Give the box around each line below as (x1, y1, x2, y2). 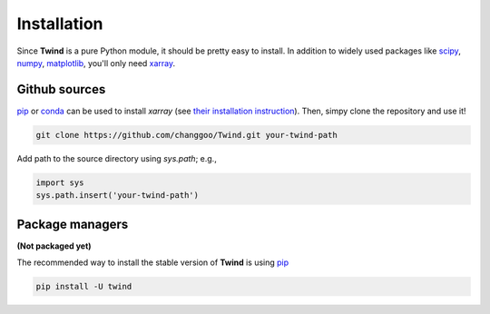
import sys (35, 177, 84, 188)
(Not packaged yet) (16, 240, 92, 251)
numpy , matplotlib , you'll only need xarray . (16, 57, 176, 68)
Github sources (16, 82, 106, 97)
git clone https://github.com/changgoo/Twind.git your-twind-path (35, 130, 338, 140)
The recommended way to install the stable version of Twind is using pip (16, 257, 289, 268)
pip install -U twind (35, 281, 132, 292)
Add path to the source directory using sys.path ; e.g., (16, 152, 217, 163)
